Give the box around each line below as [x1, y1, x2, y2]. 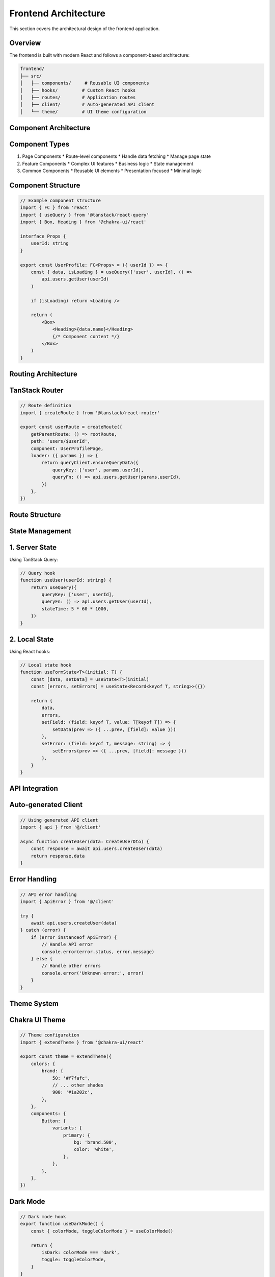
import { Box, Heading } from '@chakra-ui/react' [20, 219, 147, 225]
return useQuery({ [31, 584, 77, 590]
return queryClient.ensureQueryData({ [41, 460, 139, 466]
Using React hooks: [9, 649, 50, 655]
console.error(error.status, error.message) [41, 949, 155, 955]
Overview [9, 39, 41, 48]
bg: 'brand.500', [74, 1140, 117, 1145]
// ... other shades [52, 1082, 104, 1088]
